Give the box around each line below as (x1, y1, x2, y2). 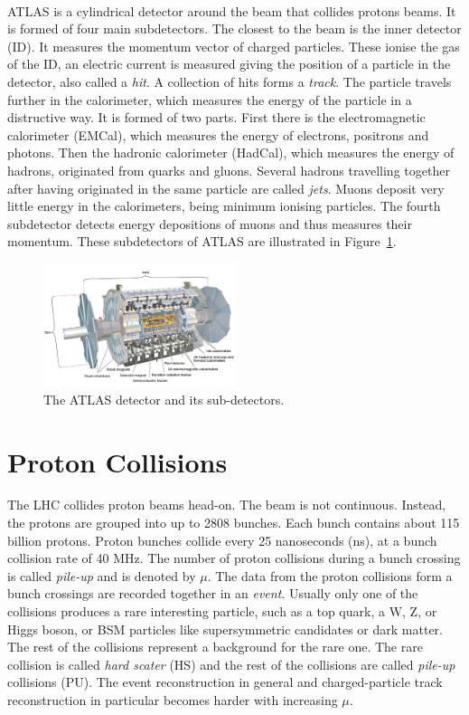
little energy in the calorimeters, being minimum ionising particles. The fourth (7, 196, 441, 215)
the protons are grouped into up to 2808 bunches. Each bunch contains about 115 (7, 513, 460, 532)
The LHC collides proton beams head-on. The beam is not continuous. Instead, (7, 495, 446, 514)
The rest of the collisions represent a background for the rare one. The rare (7, 637, 423, 656)
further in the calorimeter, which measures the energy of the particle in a (7, 90, 412, 109)
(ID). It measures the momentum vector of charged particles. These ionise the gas (7, 36, 460, 55)
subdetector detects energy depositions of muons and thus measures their (7, 214, 412, 233)
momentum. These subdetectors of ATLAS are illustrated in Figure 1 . (7, 232, 397, 251)
